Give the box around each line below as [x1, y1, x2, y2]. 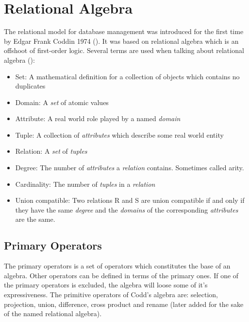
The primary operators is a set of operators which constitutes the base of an [4, 261, 231, 271]
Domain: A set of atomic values [15, 97, 109, 107]
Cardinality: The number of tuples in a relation [15, 179, 155, 189]
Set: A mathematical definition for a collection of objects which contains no [15, 71, 240, 81]
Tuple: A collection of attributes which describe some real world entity [15, 129, 224, 140]
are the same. [15, 214, 55, 224]
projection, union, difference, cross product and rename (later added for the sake [4, 299, 244, 309]
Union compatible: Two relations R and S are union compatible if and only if [15, 195, 245, 205]
